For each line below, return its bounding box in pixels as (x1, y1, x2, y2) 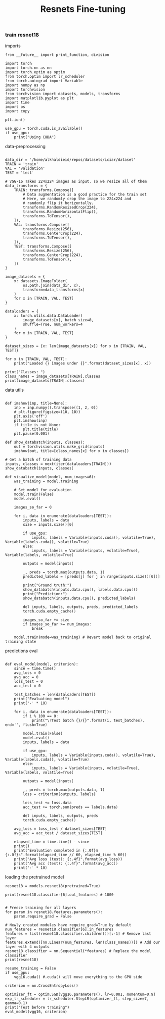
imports (5, 43, 21, 49)
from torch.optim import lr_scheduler (5, 74, 85, 79)
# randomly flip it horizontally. (23, 201, 94, 205)
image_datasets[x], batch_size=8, (23, 317, 94, 322)
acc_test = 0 (14, 683, 41, 688)
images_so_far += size (23, 617, 70, 622)
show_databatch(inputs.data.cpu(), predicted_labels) (23, 596, 136, 601)
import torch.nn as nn (5, 65, 52, 70)
